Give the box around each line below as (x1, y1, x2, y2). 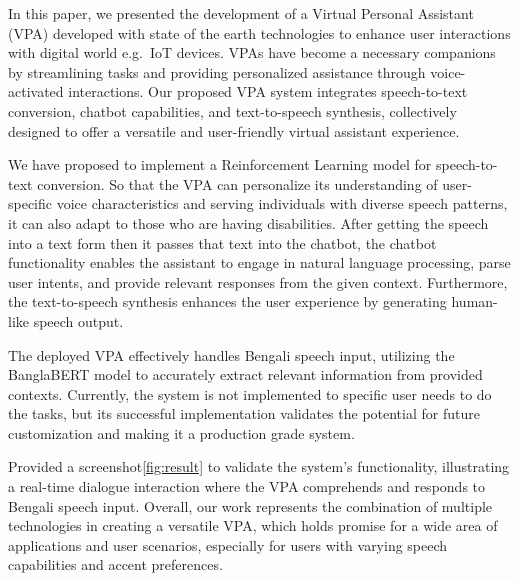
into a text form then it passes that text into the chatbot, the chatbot (8, 232, 437, 253)
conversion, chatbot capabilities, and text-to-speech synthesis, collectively (8, 100, 457, 121)
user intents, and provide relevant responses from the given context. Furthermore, (8, 271, 508, 292)
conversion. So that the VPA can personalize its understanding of (37, 173, 438, 194)
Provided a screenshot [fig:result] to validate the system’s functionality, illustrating (8, 456, 510, 477)
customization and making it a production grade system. (8, 422, 355, 443)
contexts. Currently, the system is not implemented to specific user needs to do (8, 383, 492, 404)
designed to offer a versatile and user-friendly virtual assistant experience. (8, 120, 460, 141)
